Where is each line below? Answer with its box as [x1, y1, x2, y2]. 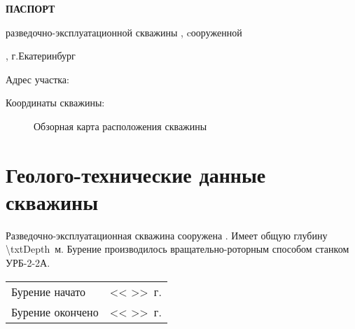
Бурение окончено [11, 303, 99, 320]
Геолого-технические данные [6, 160, 266, 188]
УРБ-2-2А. [6, 255, 50, 270]
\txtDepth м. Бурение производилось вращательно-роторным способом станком [6, 241, 349, 256]
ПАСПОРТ [6, 1, 55, 15]
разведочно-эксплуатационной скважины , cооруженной [6, 24, 242, 39]
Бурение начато [11, 283, 85, 300]
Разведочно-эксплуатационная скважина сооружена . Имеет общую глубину [6, 227, 328, 242]
